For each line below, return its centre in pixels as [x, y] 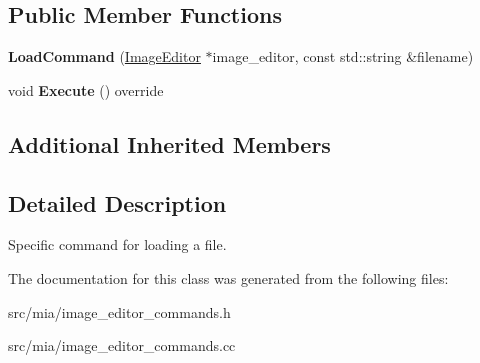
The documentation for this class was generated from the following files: [228, 277]
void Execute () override [86, 89]
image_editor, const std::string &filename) [343, 56]
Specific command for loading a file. [117, 244]
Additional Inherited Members [169, 143]
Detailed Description [117, 202]
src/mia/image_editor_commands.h [119, 311]
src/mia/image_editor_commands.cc [122, 345]
